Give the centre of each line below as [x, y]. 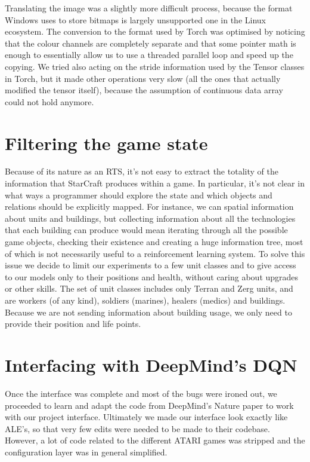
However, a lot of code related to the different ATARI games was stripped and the [155, 440]
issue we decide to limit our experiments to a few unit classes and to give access [151, 265]
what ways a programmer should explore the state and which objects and [139, 195]
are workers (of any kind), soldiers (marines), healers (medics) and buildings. [145, 300]
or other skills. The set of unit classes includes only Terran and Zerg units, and [149, 288]
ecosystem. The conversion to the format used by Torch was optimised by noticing [155, 31]
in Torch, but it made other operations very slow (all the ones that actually [143, 78]
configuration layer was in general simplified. [86, 452]
